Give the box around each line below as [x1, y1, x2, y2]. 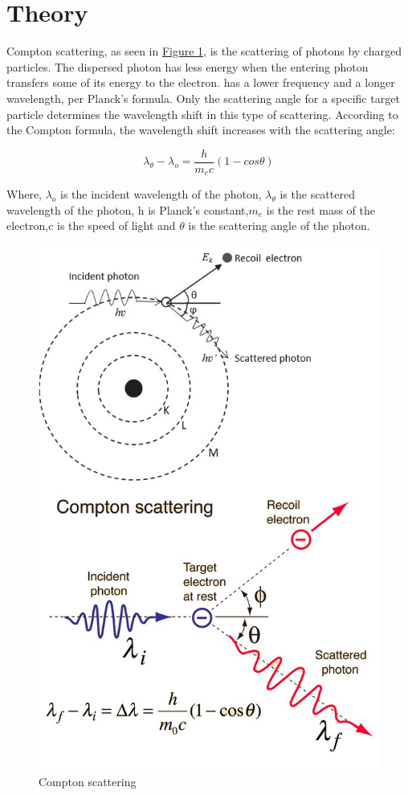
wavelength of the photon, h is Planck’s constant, [6, 201, 249, 218]
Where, [6, 186, 42, 203]
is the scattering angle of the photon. [188, 217, 370, 234]
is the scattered [279, 186, 355, 203]
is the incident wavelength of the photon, [60, 186, 262, 203]
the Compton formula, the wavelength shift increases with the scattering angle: [6, 121, 395, 138]
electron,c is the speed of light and [6, 217, 176, 234]
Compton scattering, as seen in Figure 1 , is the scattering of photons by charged [6, 43, 402, 59]
